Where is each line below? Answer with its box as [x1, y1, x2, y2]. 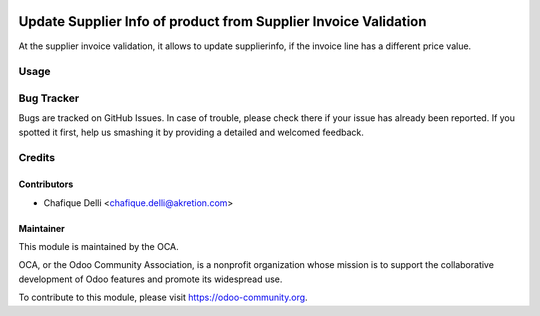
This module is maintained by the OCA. [18, 240, 179, 252]
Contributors [18, 178, 74, 190]
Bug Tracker [18, 91, 80, 105]
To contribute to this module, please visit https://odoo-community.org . [18, 291, 309, 304]
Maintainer [18, 222, 65, 234]
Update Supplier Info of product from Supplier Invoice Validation [18, 13, 427, 30]
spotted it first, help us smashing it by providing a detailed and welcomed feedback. [18, 126, 364, 138]
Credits [18, 151, 55, 165]
